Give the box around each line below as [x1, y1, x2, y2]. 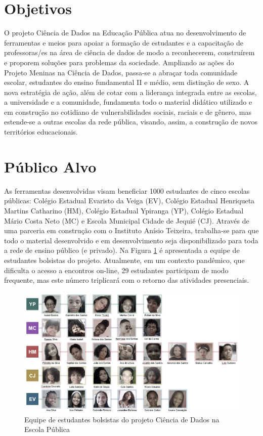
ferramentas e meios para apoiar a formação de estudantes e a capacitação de [4, 37, 243, 48]
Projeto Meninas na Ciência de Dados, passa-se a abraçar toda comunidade [4, 67, 238, 77]
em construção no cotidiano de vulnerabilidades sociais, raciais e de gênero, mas [4, 106, 252, 117]
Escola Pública [24, 424, 70, 434]
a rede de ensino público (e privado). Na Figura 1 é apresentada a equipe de [4, 245, 240, 255]
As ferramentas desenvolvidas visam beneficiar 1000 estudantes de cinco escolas [4, 185, 250, 196]
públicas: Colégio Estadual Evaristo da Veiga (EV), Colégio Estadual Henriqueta [4, 195, 255, 206]
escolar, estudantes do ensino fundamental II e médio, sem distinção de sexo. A [4, 77, 249, 88]
